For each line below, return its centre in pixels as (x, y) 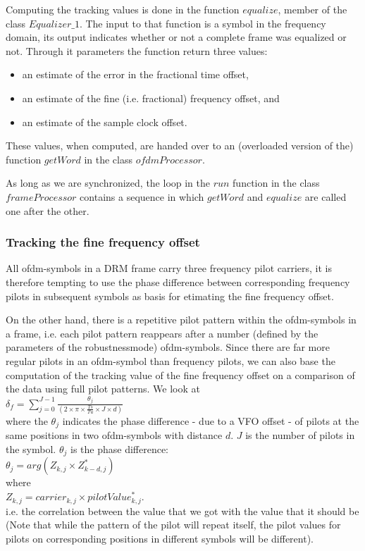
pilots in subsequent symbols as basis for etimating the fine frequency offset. (170, 296)
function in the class (276, 183)
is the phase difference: (119, 449)
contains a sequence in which (142, 196)
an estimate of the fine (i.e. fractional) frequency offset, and (151, 98)
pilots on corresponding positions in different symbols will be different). (160, 538)
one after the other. (48, 210)
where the (27, 420)
